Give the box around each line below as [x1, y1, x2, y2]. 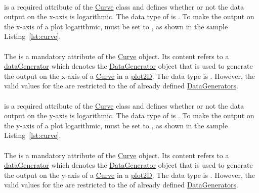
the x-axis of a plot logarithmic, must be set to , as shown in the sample [4, 21, 228, 31]
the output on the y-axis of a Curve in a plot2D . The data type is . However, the [4, 169, 255, 180]
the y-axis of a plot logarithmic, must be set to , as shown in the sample [4, 120, 228, 130]
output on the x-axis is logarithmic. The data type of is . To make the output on [4, 11, 254, 22]
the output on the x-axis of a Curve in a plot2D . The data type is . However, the [4, 70, 255, 81]
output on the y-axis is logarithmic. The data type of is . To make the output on [4, 110, 254, 121]
